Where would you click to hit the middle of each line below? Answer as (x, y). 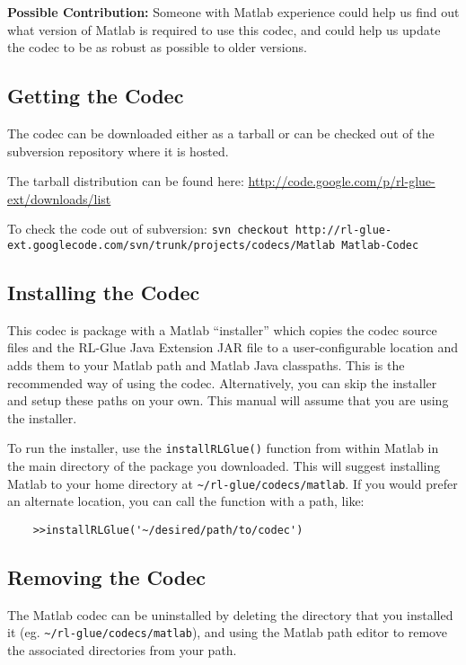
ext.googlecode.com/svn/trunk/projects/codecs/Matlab (171, 246)
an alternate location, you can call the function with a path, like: (186, 501)
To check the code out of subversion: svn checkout (148, 229)
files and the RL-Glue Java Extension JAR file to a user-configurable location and (233, 347)
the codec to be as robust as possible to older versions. (157, 47)
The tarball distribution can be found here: (126, 181)
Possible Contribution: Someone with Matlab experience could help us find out (233, 12)
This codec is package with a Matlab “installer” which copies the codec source (222, 329)
